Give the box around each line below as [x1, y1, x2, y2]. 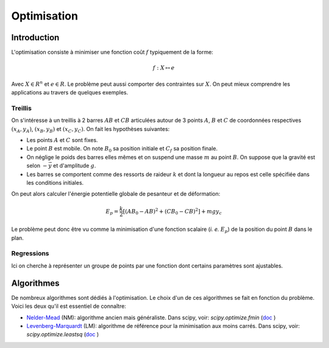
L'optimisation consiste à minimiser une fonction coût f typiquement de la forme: [11, 49, 213, 56]
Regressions [11, 249, 49, 258]
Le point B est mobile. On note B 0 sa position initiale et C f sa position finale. [26, 145, 218, 154]
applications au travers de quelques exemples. [11, 89, 129, 96]
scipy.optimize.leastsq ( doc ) [26, 331, 99, 338]
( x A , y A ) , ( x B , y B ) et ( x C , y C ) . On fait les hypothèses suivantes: [11, 125, 170, 134]
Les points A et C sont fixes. [26, 136, 98, 143]
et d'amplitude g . [52, 162, 96, 169]
